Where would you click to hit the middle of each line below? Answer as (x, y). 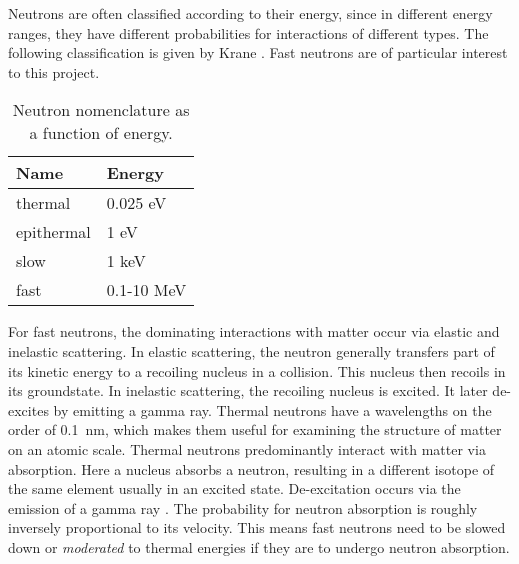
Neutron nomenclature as (101, 110)
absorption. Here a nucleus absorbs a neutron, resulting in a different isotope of (251, 468)
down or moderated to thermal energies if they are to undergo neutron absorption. (259, 546)
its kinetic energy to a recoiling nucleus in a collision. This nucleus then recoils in (257, 370)
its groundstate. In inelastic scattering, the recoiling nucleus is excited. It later (248, 390)
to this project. (54, 71)
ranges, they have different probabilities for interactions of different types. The (248, 32)
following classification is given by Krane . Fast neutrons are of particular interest (258, 52)
